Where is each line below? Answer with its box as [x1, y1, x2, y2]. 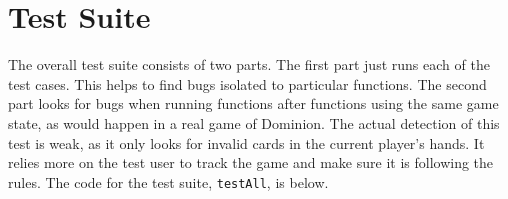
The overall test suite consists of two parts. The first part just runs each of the [8, 54, 490, 75]
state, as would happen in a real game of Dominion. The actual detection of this [8, 112, 500, 133]
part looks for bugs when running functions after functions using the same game [8, 93, 499, 114]
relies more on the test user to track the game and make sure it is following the [8, 152, 494, 173]
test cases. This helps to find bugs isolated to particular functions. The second [8, 73, 487, 94]
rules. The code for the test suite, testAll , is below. [8, 171, 329, 192]
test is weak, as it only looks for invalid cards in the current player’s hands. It [8, 132, 485, 153]
